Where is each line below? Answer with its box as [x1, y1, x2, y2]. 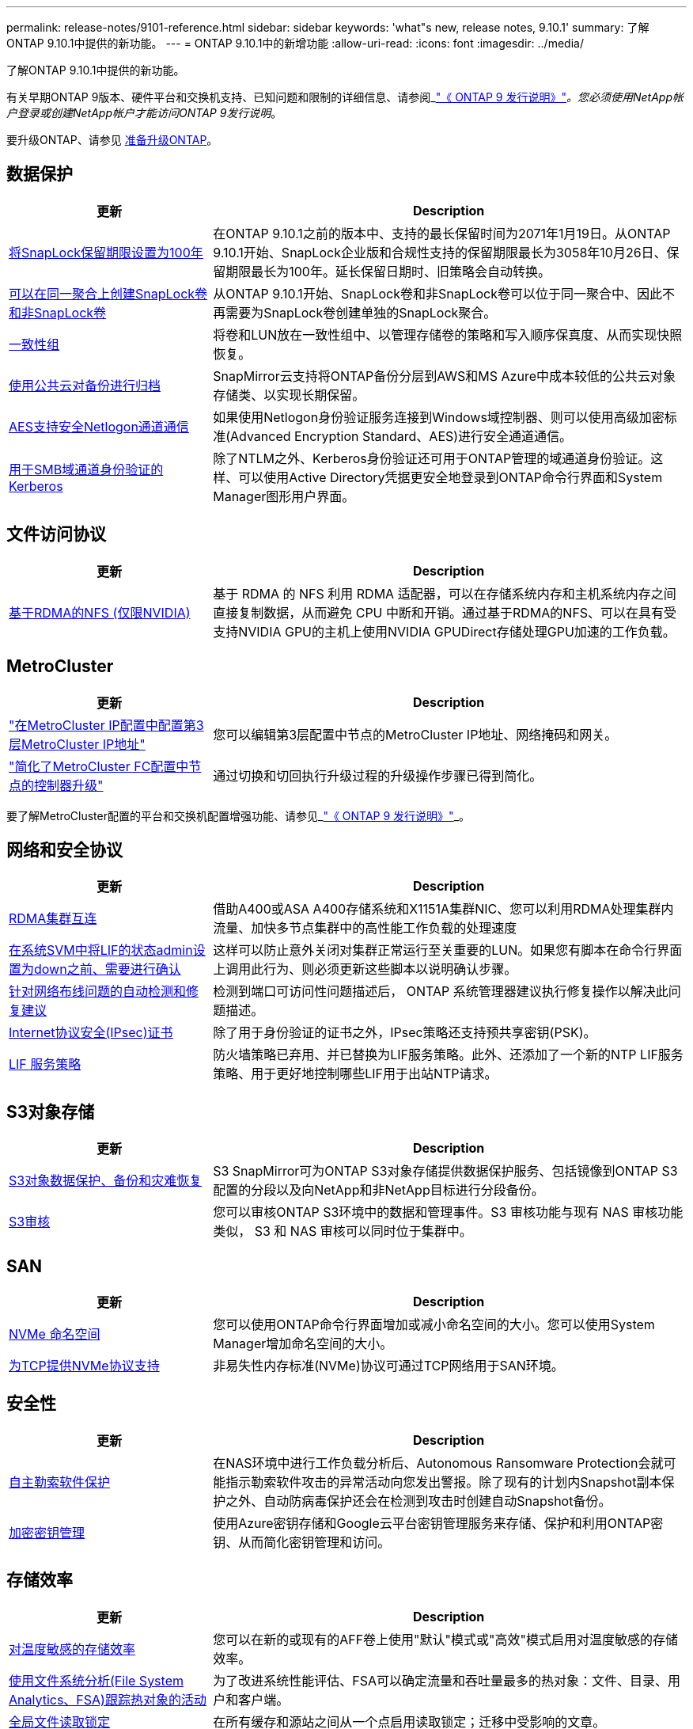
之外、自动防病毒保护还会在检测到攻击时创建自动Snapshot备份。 [225, 1492, 612, 1509]
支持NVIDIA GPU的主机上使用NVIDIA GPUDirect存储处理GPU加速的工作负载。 [213, 623, 676, 640]
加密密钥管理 [9, 1524, 85, 1541]
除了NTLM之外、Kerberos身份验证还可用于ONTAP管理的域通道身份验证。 [213, 450, 651, 466]
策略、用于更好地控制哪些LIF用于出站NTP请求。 [213, 1066, 498, 1082]
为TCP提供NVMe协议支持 [9, 1358, 160, 1374]
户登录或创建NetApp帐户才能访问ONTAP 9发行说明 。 [6, 106, 282, 120]
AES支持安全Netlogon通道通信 [9, 418, 189, 435]
